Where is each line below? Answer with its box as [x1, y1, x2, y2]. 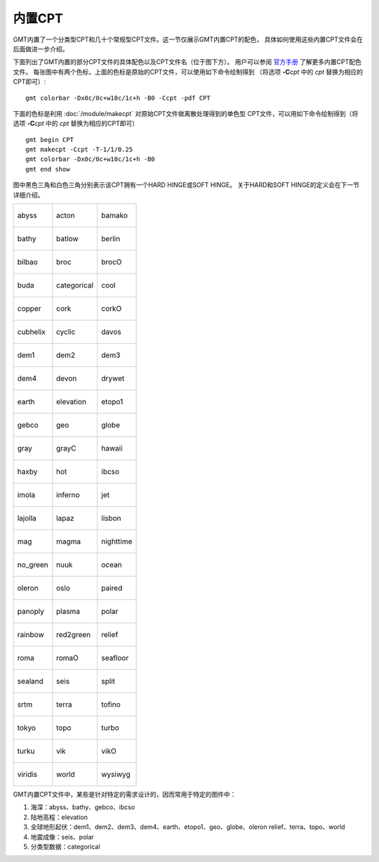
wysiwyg [101, 770, 131, 780]
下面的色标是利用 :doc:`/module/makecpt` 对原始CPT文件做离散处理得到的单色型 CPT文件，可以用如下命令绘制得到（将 [13, 109, 359, 117]
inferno [56, 490, 80, 500]
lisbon [101, 513, 122, 523]
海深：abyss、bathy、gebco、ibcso [30, 803, 135, 811]
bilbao [17, 257, 38, 267]
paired [101, 584, 123, 593]
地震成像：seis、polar [30, 832, 94, 841]
